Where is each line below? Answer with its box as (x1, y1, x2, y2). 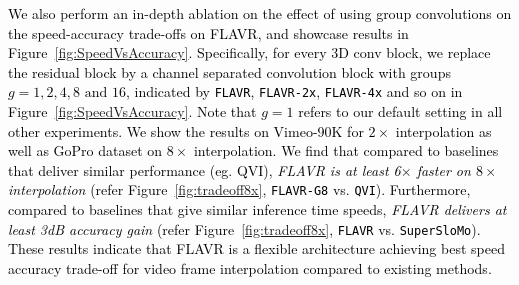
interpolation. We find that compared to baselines (193, 140, 499, 161)
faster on (416, 159, 471, 180)
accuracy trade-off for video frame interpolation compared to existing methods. (8, 257, 492, 278)
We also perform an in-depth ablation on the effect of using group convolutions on (8, 3, 512, 23)
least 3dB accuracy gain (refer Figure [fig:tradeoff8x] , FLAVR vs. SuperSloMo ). (8, 218, 481, 239)
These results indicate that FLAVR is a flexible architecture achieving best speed (8, 238, 505, 259)
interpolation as (395, 120, 492, 141)
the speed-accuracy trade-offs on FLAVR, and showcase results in (8, 22, 409, 43)
